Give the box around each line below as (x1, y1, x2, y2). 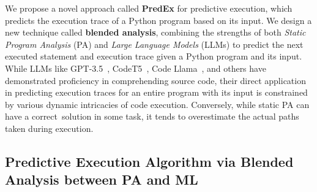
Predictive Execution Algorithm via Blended (5, 152, 294, 171)
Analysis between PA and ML (5, 170, 198, 189)
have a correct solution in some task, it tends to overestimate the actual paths (5, 110, 299, 123)
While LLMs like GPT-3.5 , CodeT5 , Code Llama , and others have (5, 61, 266, 74)
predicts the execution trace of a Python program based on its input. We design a (5, 13, 312, 26)
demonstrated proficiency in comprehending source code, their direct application (5, 74, 306, 86)
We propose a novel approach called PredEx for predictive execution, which (5, 2, 293, 14)
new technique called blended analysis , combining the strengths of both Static (5, 26, 306, 39)
